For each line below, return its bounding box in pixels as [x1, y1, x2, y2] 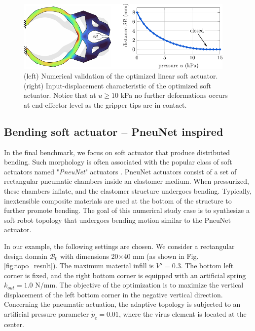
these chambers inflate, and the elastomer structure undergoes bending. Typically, [4, 185, 252, 196]
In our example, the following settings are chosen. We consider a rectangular [4, 241, 235, 251]
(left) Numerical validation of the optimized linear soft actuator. [24, 70, 218, 81]
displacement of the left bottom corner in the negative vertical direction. [4, 289, 223, 299]
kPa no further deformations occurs [120, 90, 228, 100]
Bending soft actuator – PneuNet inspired [4, 124, 223, 139]
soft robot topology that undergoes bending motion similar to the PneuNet [4, 214, 231, 225]
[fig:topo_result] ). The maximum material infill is [4, 260, 154, 271]
